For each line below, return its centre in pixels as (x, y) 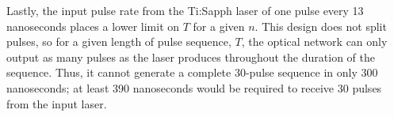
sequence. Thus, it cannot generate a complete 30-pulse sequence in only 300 (192, 72)
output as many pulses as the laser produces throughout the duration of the (191, 57)
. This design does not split (321, 26)
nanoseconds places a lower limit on (93, 26)
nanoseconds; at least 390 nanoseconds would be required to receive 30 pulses (194, 87)
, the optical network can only (314, 42)
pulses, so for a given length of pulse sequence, (119, 42)
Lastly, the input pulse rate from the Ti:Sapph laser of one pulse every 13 (185, 10)
